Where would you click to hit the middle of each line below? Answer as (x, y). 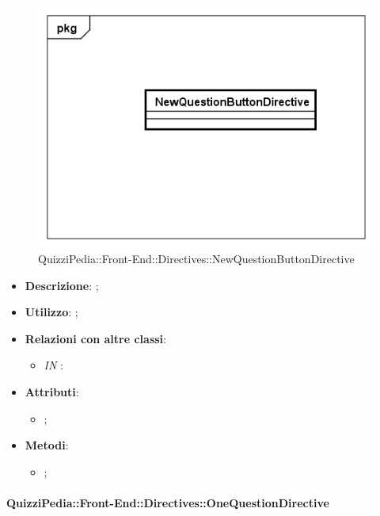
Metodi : (47, 445)
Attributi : (52, 391)
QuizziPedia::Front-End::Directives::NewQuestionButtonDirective (196, 258)
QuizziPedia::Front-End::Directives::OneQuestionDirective (168, 502)
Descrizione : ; (62, 285)
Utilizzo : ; (51, 312)
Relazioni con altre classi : (95, 338)
